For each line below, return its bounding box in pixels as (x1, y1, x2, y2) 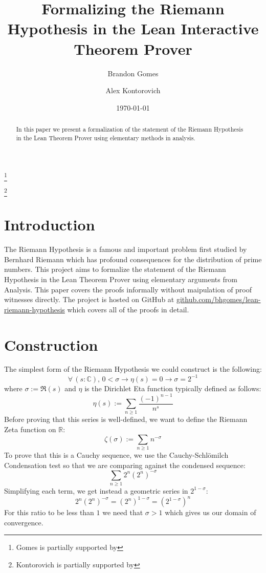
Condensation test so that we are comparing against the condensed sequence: (4, 459, 246, 470)
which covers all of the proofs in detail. (67, 304, 189, 314)
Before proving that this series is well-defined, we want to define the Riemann (4, 414, 248, 425)
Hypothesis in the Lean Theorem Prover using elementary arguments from (4, 273, 237, 284)
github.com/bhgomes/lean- (176, 294, 261, 305)
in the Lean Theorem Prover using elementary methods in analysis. (16, 133, 195, 142)
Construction (4, 334, 98, 355)
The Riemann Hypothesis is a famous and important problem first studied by (4, 244, 247, 254)
